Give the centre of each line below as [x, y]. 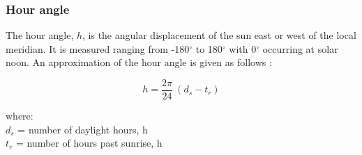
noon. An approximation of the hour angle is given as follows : [139, 62]
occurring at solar [300, 48]
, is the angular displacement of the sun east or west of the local [219, 35]
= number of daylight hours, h [83, 129]
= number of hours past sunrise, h [89, 143]
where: [20, 116]
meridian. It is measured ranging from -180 [98, 48]
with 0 [243, 48]
